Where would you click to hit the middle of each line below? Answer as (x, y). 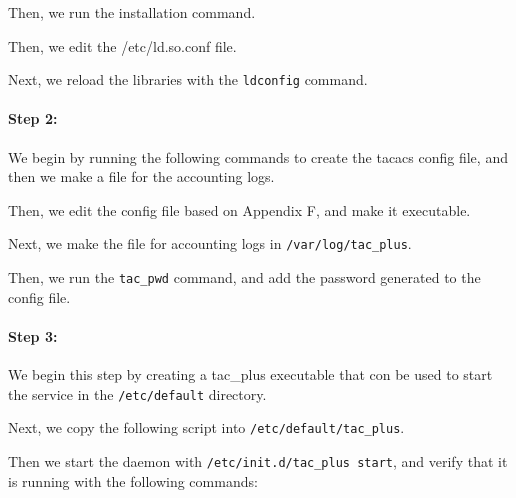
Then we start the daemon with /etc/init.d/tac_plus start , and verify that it (258, 461)
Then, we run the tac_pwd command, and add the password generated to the (244, 277)
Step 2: (33, 118)
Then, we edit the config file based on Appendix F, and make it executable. (239, 209)
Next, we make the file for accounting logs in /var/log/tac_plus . (210, 243)
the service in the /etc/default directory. (137, 393)
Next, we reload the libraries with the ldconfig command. (188, 79)
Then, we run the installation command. (132, 12)
